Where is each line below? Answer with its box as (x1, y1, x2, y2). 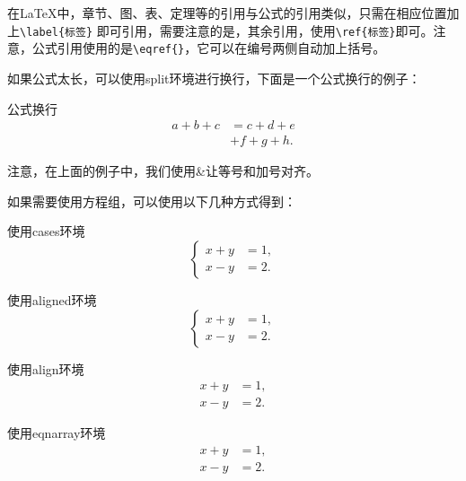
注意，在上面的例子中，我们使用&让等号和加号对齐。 (7, 162, 319, 180)
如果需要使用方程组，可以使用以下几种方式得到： (7, 191, 296, 210)
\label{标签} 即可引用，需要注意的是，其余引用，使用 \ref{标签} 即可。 (20, 21, 434, 39)
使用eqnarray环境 (7, 424, 106, 442)
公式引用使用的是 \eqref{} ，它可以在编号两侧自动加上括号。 (31, 39, 386, 57)
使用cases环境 (7, 222, 85, 240)
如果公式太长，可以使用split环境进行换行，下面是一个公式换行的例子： (7, 68, 421, 87)
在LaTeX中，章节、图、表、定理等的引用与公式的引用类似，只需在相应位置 (7, 4, 447, 22)
